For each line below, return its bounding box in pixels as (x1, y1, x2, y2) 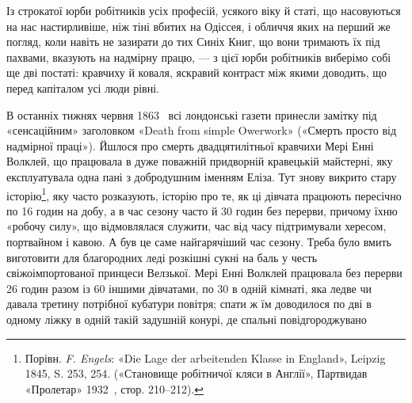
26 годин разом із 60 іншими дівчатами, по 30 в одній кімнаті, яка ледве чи (6, 279, 372, 296)
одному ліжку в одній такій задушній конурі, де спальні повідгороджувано (6, 310, 367, 327)
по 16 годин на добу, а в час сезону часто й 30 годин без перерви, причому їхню (6, 202, 398, 219)
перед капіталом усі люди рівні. (6, 79, 159, 96)
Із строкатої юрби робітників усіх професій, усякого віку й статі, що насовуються (6, 2, 401, 18)
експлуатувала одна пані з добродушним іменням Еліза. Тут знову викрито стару (6, 168, 397, 184)
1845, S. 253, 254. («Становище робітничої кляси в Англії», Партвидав (25, 365, 368, 382)
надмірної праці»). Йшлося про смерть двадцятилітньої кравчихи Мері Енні (6, 137, 374, 154)
